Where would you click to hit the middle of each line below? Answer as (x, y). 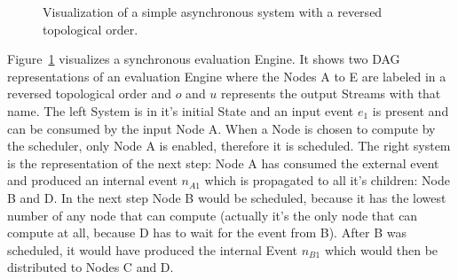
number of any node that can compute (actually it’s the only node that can (213, 215)
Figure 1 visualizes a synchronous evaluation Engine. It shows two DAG (204, 59)
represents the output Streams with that (331, 93)
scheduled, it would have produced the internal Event (153, 249)
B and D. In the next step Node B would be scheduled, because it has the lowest (227, 197)
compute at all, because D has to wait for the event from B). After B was (207, 232)
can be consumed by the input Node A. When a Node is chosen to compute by (221, 128)
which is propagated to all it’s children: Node (327, 180)
